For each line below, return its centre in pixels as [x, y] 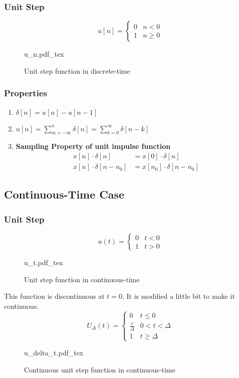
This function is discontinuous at [54, 296]
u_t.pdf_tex [44, 262]
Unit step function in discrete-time [77, 70]
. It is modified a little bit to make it [179, 296]
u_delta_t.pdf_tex [54, 353]
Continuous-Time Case [64, 194]
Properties [26, 93]
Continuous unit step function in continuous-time [100, 369]
